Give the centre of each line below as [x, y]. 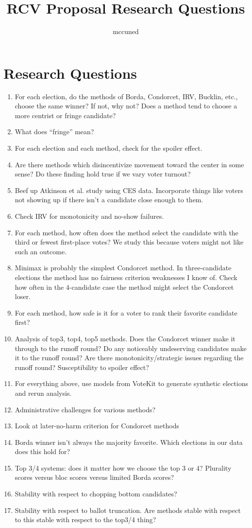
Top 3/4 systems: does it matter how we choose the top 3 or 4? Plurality [123, 467]
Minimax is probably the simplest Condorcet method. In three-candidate [123, 268]
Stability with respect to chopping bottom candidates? [96, 494]
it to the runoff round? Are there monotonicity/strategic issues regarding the [129, 358]
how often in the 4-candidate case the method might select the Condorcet [124, 287]
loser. [23, 296]
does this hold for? [42, 451]
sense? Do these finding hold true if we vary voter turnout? [103, 174]
